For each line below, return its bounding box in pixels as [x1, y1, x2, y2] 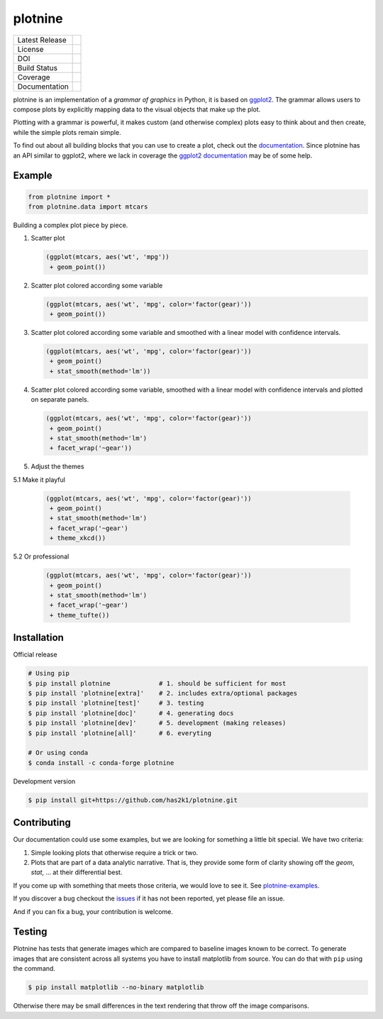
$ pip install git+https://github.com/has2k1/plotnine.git [28, 795, 238, 804]
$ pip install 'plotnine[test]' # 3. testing [28, 699, 204, 707]
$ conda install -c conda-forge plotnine [28, 759, 174, 766]
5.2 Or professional [13, 552, 70, 561]
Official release [13, 650, 57, 659]
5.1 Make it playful [13, 475, 65, 484]
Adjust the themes [30, 462, 84, 471]
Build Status [17, 62, 58, 72]
